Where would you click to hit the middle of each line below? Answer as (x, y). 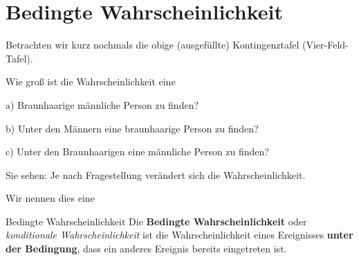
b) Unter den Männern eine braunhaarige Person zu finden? (132, 128)
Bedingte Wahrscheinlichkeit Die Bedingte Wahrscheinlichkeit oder (156, 221)
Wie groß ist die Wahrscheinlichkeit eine (91, 81)
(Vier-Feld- (325, 45)
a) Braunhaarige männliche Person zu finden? (102, 104)
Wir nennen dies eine (50, 198)
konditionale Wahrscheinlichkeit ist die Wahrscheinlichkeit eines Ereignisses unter (179, 235)
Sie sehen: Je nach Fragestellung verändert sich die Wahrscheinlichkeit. (156, 174)
